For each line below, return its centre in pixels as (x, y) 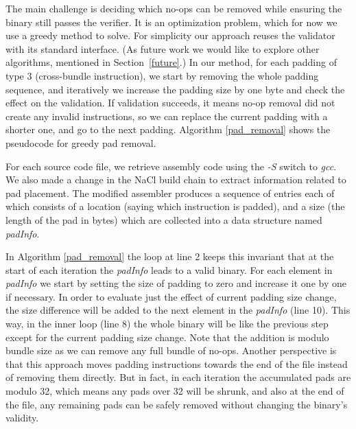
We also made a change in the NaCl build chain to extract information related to (176, 179)
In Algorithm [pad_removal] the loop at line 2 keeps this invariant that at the (170, 256)
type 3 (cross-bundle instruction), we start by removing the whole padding (162, 75)
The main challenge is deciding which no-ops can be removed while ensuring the (174, 8)
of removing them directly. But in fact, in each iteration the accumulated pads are (178, 377)
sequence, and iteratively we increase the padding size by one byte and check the (175, 89)
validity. (22, 418)
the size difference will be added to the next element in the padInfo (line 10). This (178, 310)
